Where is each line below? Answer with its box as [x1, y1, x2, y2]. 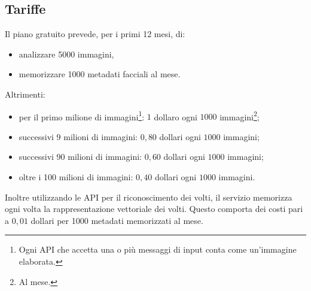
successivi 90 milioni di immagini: [19, 150, 142, 163]
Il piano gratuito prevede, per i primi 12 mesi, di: [5, 28, 185, 40]
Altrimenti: [5, 87, 45, 100]
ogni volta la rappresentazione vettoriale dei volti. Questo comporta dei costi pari [5, 202, 303, 215]
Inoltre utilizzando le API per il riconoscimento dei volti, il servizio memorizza [5, 190, 292, 203]
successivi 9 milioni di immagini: [19, 130, 138, 143]
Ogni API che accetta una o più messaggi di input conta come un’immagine [19, 243, 297, 256]
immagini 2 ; [219, 108, 260, 123]
